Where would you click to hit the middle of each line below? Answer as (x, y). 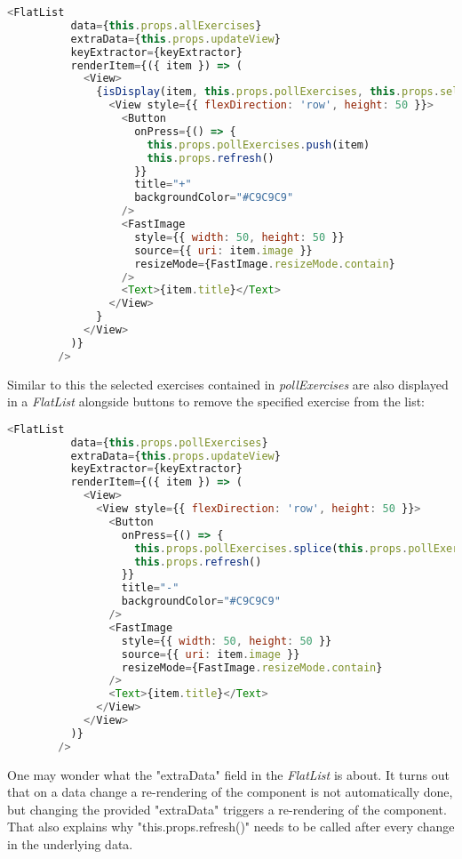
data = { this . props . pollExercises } (169, 442)
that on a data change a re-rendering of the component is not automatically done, (230, 792)
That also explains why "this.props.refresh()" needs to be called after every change (231, 827)
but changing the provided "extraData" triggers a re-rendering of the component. (227, 809)
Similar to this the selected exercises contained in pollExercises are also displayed (228, 384)
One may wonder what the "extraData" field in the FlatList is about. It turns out (228, 774)
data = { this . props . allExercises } (166, 25)
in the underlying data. (70, 844)
